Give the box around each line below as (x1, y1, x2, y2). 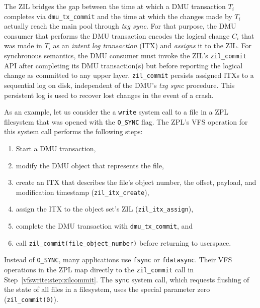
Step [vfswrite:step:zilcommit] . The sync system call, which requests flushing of (4, 274, 249, 284)
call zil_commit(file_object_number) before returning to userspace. (16, 237, 231, 248)
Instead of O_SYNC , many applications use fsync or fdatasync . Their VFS (4, 254, 232, 265)
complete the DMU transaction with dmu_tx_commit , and (16, 221, 193, 231)
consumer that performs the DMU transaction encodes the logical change (4, 30, 230, 41)
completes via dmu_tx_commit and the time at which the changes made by (4, 11, 232, 21)
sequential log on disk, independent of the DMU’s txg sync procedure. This (4, 79, 235, 90)
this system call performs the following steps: (4, 126, 143, 137)
